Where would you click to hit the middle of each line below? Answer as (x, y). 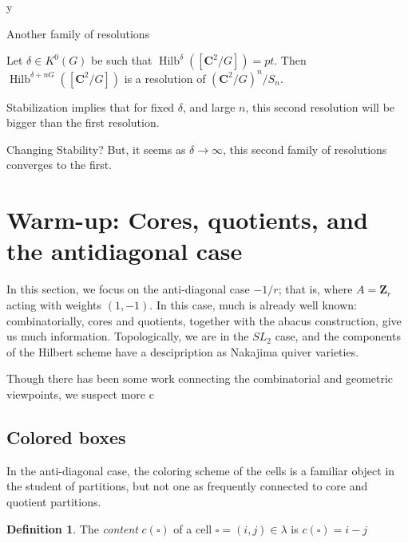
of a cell (193, 528)
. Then (290, 60)
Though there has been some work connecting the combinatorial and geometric (200, 378)
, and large (209, 106)
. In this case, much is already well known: (253, 304)
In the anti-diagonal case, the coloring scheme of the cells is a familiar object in (201, 470)
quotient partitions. (54, 501)
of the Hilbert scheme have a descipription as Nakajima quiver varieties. (183, 351)
